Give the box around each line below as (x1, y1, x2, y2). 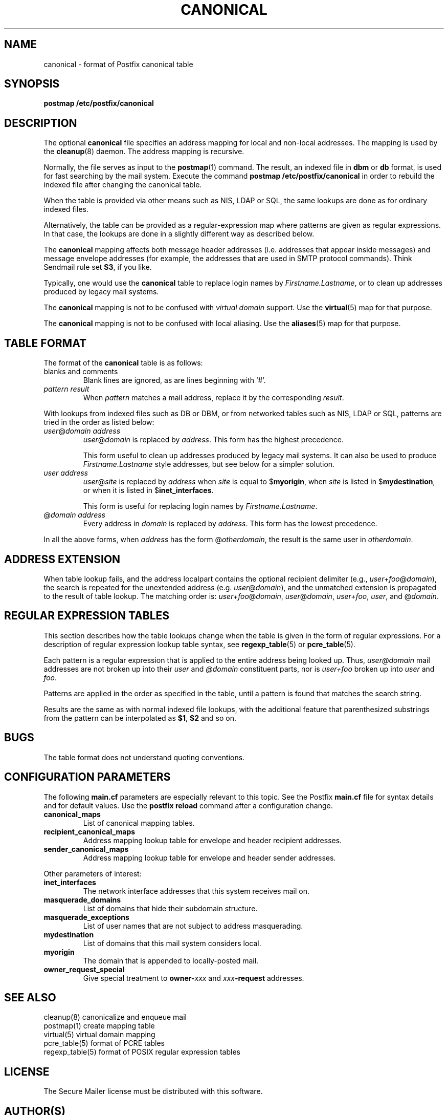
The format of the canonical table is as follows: (43, 358, 203, 368)
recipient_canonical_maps (43, 827, 136, 836)
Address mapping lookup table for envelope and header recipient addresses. (83, 835, 342, 845)
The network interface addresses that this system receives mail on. (83, 886, 309, 895)
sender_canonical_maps (43, 844, 129, 853)
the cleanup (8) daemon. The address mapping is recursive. (43, 147, 244, 156)
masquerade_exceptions (43, 912, 129, 921)
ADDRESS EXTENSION (4, 552, 121, 566)
